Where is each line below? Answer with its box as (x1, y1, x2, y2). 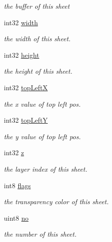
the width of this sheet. (4, 33, 71, 44)
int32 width (4, 17, 38, 27)
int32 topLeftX (4, 82, 48, 92)
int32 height (4, 49, 40, 60)
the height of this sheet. (4, 66, 72, 76)
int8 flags (4, 180, 31, 190)
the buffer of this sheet (4, 1, 70, 11)
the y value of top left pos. (4, 131, 81, 141)
